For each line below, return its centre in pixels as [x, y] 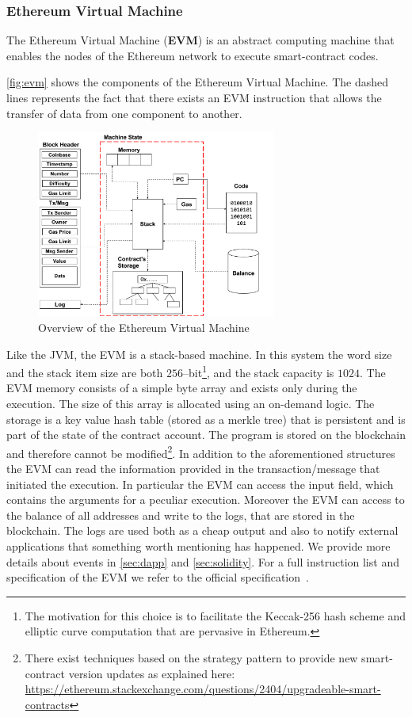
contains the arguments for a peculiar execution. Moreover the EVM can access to [206, 500]
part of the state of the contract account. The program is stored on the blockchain [206, 435]
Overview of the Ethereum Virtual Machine [144, 327]
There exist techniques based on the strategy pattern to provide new [191, 657]
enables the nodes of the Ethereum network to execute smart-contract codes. [193, 55]
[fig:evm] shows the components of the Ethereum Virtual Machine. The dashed [198, 82]
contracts [47, 704]
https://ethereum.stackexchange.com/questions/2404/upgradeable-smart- [203, 689]
